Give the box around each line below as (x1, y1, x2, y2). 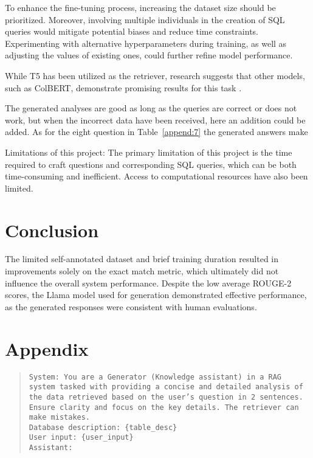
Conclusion (5, 217, 99, 242)
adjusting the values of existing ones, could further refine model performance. (5, 49, 293, 61)
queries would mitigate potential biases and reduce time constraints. (5, 25, 258, 38)
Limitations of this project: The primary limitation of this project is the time (5, 145, 292, 158)
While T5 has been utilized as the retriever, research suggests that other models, (5, 69, 305, 82)
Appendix (5, 336, 89, 361)
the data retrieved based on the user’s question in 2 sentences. (29, 392, 303, 401)
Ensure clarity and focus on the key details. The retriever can (29, 403, 299, 412)
